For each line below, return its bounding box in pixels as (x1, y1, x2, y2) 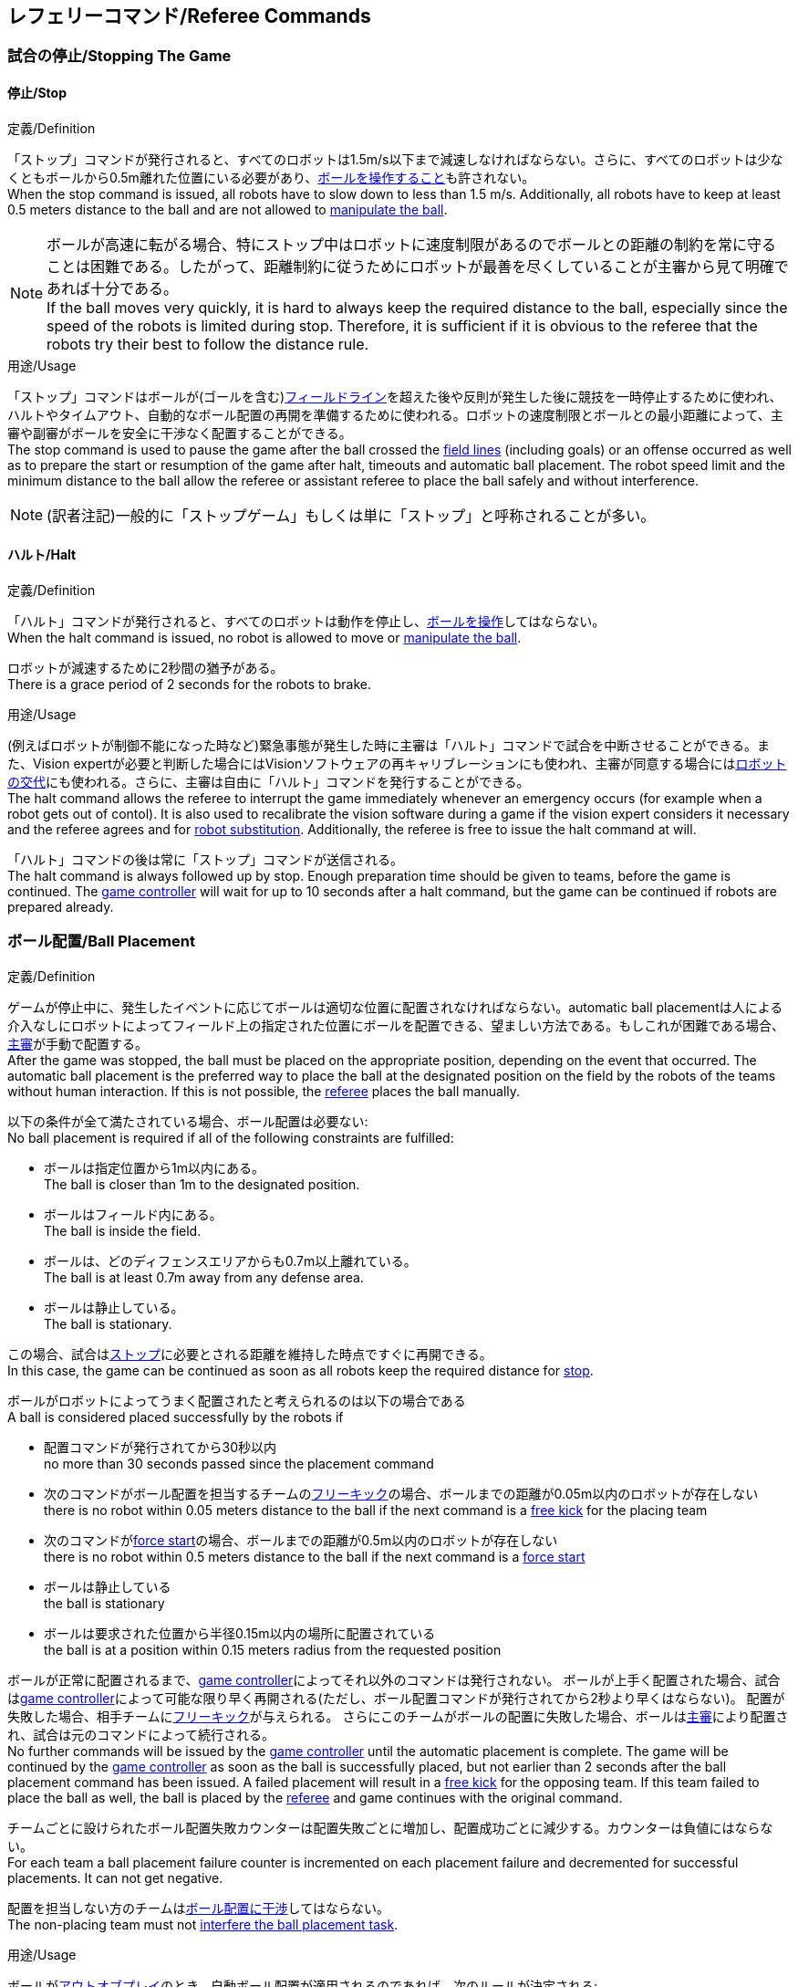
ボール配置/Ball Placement (7, 932, 195, 951)
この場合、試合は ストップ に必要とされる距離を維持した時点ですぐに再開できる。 (7, 1345, 492, 1362)
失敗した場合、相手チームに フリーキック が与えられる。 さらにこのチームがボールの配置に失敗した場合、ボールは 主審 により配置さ (7, 1708, 789, 1724)
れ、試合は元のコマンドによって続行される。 (7, 1726, 275, 1742)
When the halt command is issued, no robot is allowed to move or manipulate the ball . (7, 629, 522, 645)
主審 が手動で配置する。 (7, 1035, 148, 1051)
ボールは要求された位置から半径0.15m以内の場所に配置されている (44, 1625, 436, 1641)
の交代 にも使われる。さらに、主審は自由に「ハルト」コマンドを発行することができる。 (7, 773, 530, 790)
